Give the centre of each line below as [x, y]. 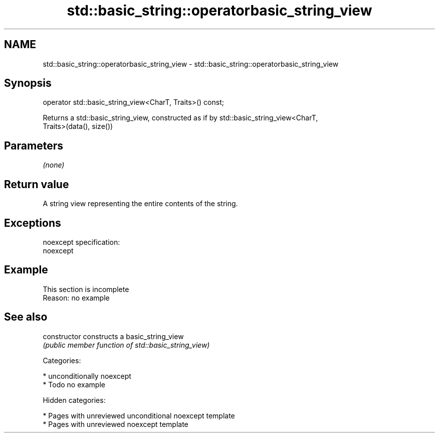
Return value [37, 184]
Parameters [34, 145]
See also [26, 317]
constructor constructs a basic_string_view [113, 336]
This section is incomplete [86, 289]
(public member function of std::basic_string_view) [126, 345]
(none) [54, 165]
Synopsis [28, 83]
